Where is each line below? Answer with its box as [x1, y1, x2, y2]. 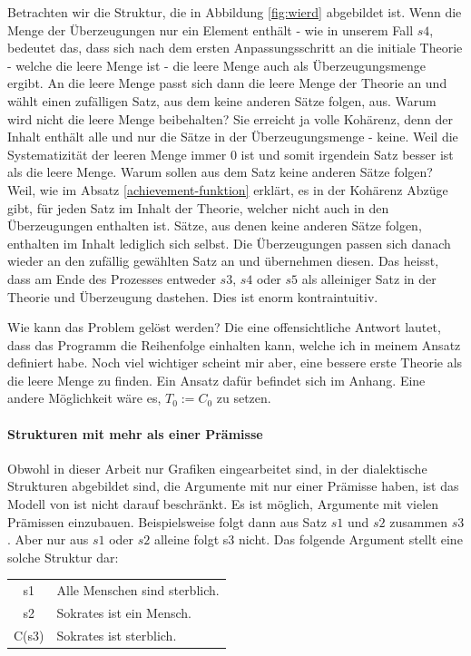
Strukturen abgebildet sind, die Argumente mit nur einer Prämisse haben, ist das [7, 476, 459, 495]
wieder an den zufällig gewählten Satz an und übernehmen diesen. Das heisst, [7, 251, 439, 270]
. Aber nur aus [7, 530, 89, 549]
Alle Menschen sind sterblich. [56, 581, 220, 600]
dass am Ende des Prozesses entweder [7, 269, 216, 288]
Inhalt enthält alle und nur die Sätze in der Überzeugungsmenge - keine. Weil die [7, 127, 458, 146]
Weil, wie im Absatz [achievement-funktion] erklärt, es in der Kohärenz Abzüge [7, 180, 448, 199]
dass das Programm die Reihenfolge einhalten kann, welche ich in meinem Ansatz [7, 335, 461, 354]
